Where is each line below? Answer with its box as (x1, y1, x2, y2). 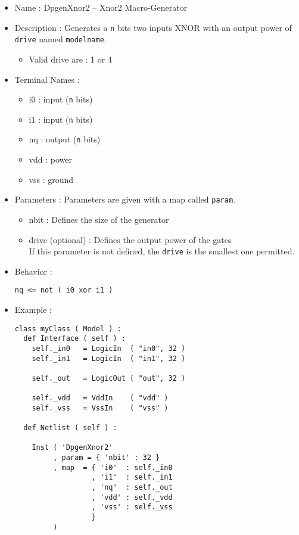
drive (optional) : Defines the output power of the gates (29, 233, 232, 245)
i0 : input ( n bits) (29, 93, 93, 105)
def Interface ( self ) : (23, 334, 126, 343)
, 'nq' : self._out (91, 483, 173, 492)
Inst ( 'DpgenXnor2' (32, 443, 113, 452)
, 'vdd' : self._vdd (91, 493, 173, 502)
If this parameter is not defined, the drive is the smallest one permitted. (29, 245, 295, 257)
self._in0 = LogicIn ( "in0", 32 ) (32, 344, 186, 353)
